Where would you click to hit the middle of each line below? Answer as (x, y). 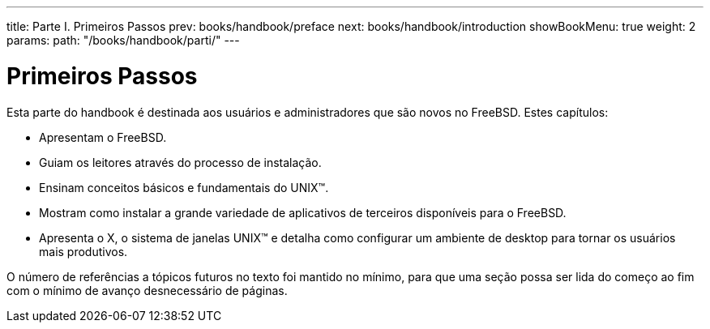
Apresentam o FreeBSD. (103, 137)
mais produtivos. (83, 251)
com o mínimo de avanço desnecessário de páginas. (147, 290)
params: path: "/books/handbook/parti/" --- (123, 40)
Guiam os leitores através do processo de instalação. (180, 162)
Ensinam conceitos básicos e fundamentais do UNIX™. (184, 187)
